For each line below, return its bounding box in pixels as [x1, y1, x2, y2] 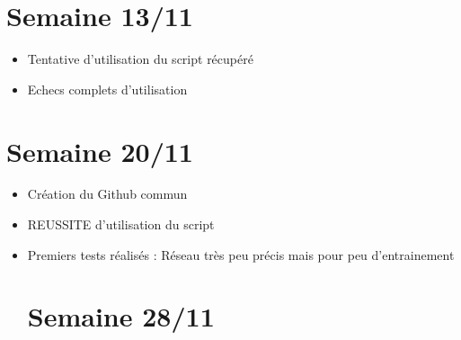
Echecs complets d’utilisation [27, 79, 188, 98]
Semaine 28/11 [27, 298, 215, 335]
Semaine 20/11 [6, 132, 193, 169]
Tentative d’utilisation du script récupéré [27, 49, 253, 68]
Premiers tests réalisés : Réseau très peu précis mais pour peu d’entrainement [27, 245, 455, 264]
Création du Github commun [27, 184, 188, 203]
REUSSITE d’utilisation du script [27, 215, 215, 234]
